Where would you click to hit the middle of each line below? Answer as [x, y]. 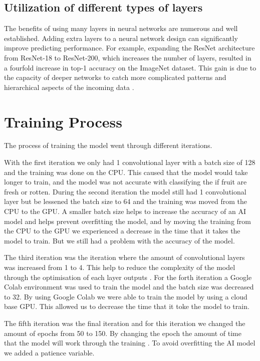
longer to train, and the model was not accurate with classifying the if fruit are [125, 182]
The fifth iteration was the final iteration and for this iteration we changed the [125, 323]
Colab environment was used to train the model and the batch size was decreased [129, 287]
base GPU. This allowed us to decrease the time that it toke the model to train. [127, 306]
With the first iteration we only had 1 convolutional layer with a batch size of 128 [130, 162]
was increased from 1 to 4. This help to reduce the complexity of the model [120, 267]
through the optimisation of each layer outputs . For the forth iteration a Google [128, 277]
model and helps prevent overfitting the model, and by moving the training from [127, 221]
